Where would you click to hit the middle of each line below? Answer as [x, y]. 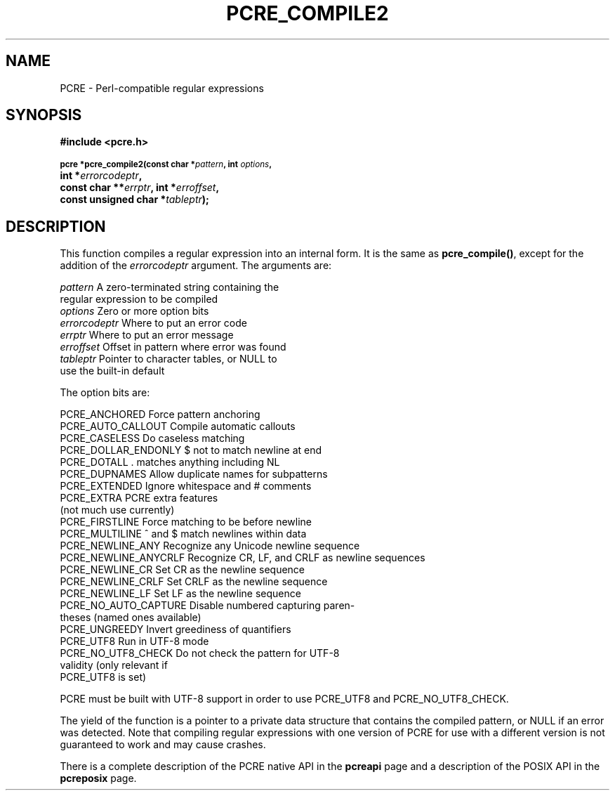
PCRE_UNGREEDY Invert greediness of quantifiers [176, 629]
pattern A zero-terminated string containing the [170, 287]
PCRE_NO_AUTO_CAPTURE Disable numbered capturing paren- [207, 606]
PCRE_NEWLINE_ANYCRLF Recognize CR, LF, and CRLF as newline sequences [243, 558]
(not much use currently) [117, 510]
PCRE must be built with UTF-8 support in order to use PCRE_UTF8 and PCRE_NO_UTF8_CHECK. [284, 699]
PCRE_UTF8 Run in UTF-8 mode [134, 641]
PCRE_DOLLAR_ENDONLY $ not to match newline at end [191, 450]
